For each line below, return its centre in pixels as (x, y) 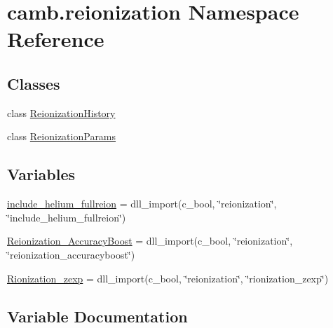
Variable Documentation (97, 316)
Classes (34, 83)
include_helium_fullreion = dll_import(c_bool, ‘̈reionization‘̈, (142, 204)
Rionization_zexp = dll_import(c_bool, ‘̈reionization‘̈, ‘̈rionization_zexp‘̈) (168, 278)
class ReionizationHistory (61, 112)
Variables (41, 174)
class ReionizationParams (62, 136)
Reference (56, 39)
